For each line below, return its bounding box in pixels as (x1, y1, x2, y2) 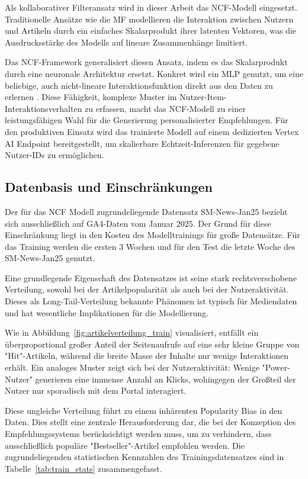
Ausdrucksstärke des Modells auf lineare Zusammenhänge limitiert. (5, 36, 248, 48)
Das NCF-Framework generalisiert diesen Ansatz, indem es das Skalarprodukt (5, 56, 288, 68)
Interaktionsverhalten (5, 102, 82, 114)
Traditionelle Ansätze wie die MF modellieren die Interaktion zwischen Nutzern (5, 12, 294, 25)
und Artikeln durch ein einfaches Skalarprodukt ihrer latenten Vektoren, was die (5, 24, 297, 37)
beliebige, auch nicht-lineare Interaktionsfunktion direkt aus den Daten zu (5, 79, 273, 91)
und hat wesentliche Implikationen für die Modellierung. (5, 306, 208, 319)
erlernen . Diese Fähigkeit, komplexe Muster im (5, 91, 177, 103)
